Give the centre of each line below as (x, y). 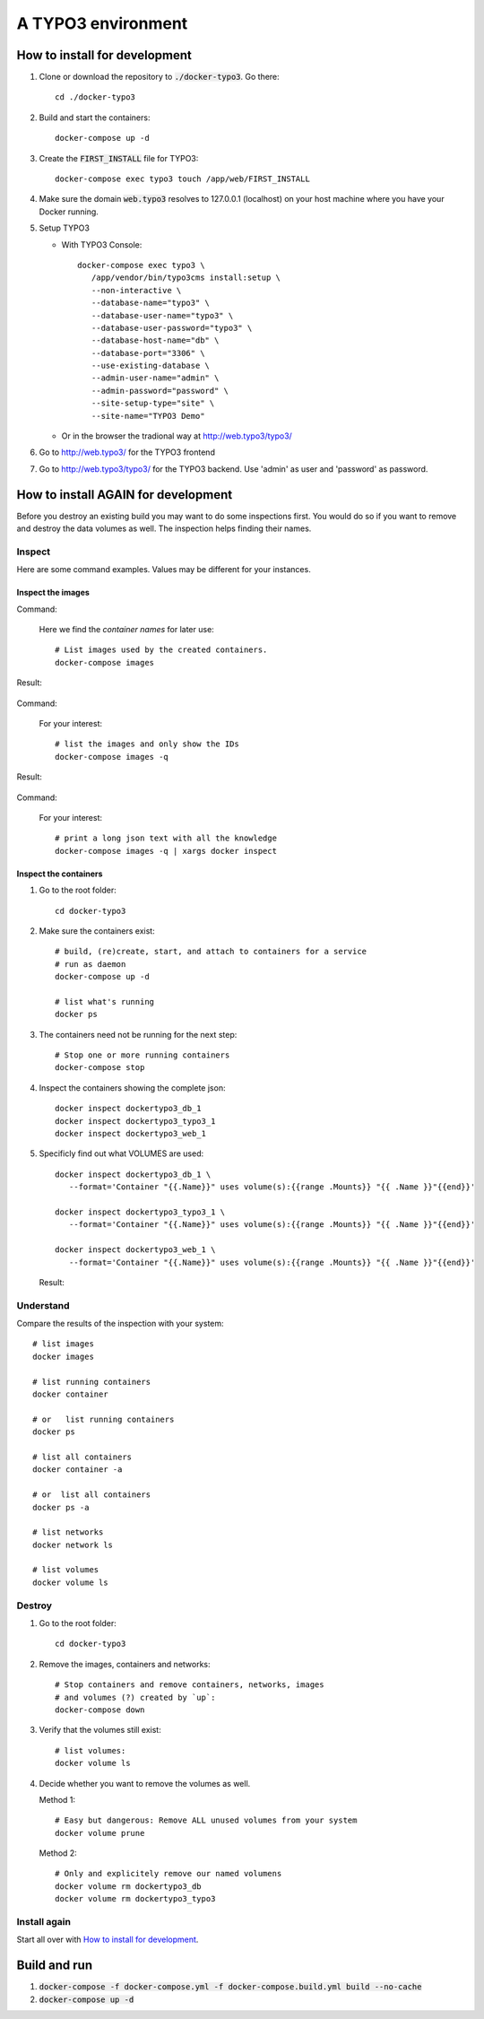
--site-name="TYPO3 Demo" (148, 416)
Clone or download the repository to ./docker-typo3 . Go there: (159, 77)
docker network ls (73, 1545)
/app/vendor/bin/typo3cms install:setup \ (186, 278)
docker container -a (78, 1470)
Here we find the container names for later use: (126, 630)
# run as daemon (91, 964)
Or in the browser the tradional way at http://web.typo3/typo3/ (177, 436)
